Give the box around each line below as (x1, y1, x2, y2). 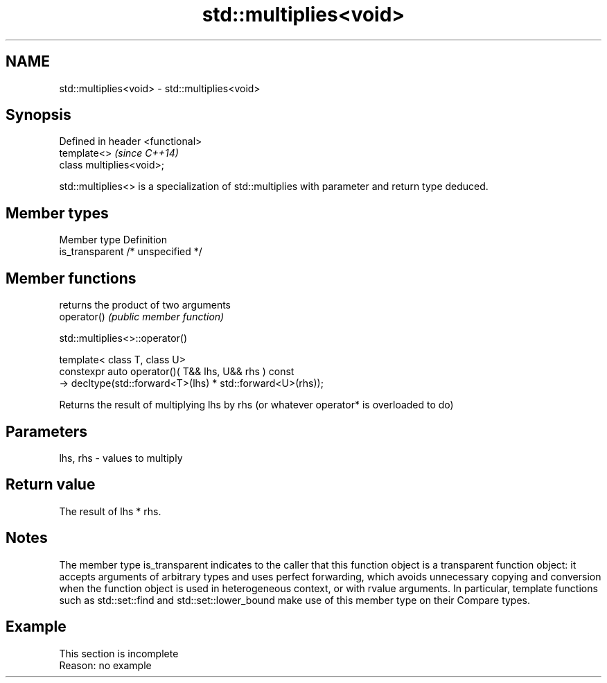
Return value (6, 476, 96, 494)
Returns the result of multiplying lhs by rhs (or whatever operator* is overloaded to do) (59, 399, 454, 411)
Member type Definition (59, 234, 167, 246)
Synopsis (6, 106, 71, 124)
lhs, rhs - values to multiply (59, 451, 183, 464)
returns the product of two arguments (59, 299, 231, 311)
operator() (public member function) (59, 311, 225, 323)
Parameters (6, 422, 87, 440)
